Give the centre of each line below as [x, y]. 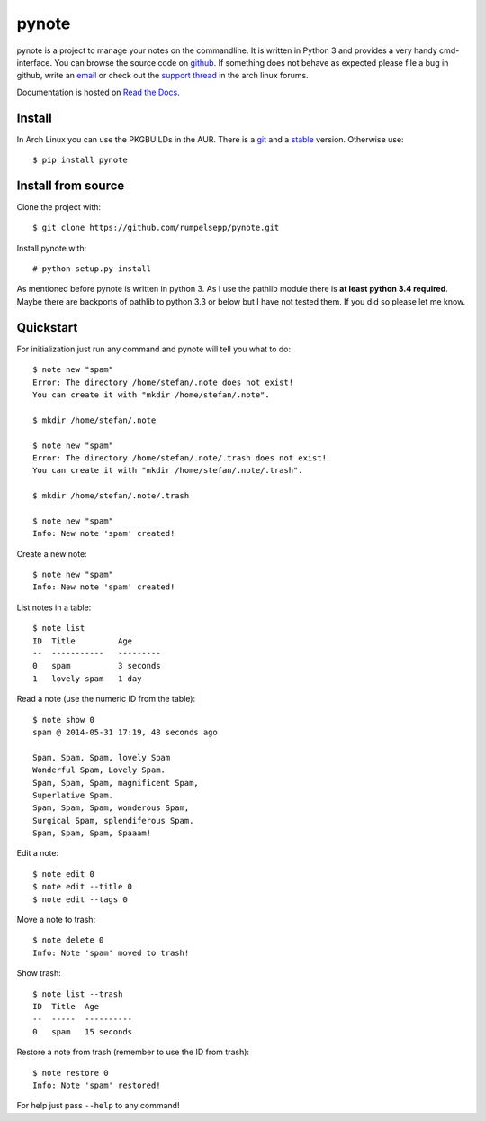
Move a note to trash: [56, 920]
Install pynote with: [52, 248]
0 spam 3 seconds [97, 666]
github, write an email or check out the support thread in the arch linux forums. [163, 76]
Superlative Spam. [73, 795]
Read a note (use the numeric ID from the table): [106, 699]
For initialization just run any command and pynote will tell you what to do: [154, 349]
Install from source [71, 185]
